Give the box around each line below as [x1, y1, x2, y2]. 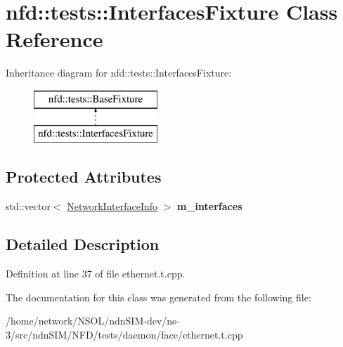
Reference [6, 25, 103, 53]
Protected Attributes [6, 166, 162, 188]
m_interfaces [177, 199, 242, 214]
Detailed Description [6, 233, 160, 255]
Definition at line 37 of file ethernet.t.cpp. [6, 266, 186, 281]
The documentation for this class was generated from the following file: [6, 289, 311, 304]
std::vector [6, 199, 51, 214]
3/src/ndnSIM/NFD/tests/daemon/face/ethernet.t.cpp [6, 327, 243, 341]
